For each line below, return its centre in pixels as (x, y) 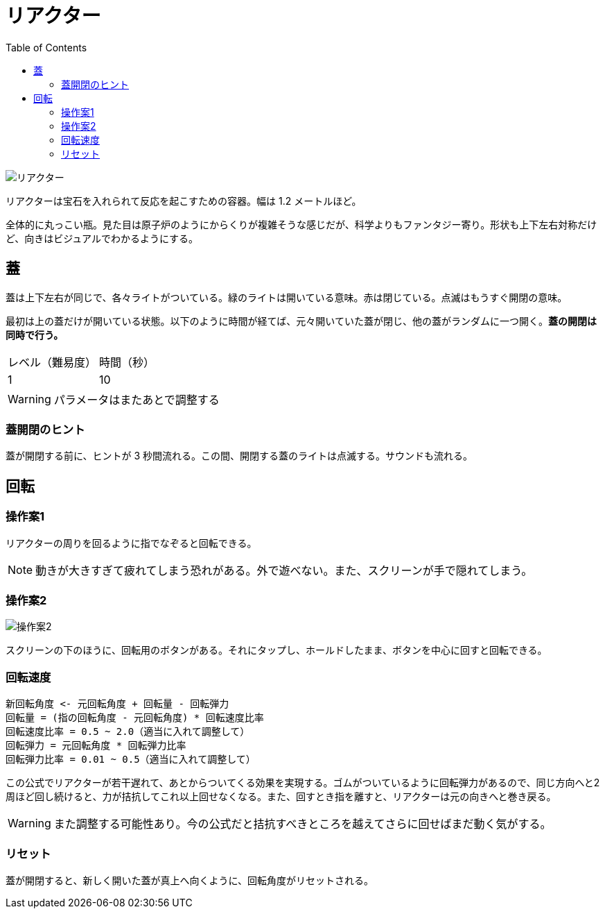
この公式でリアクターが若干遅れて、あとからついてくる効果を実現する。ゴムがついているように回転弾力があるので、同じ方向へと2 (303, 783)
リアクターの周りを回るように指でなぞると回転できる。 (131, 543)
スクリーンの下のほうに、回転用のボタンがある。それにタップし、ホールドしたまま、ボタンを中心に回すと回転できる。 (277, 650)
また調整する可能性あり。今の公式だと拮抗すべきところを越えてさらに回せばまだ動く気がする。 (302, 824)
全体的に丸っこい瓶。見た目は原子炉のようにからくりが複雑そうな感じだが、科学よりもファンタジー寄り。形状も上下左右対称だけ (301, 224)
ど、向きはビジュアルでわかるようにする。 (102, 238)
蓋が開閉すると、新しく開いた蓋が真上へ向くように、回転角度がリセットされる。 (190, 880)
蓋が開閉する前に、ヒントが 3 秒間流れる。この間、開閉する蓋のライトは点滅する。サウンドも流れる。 (239, 456)
